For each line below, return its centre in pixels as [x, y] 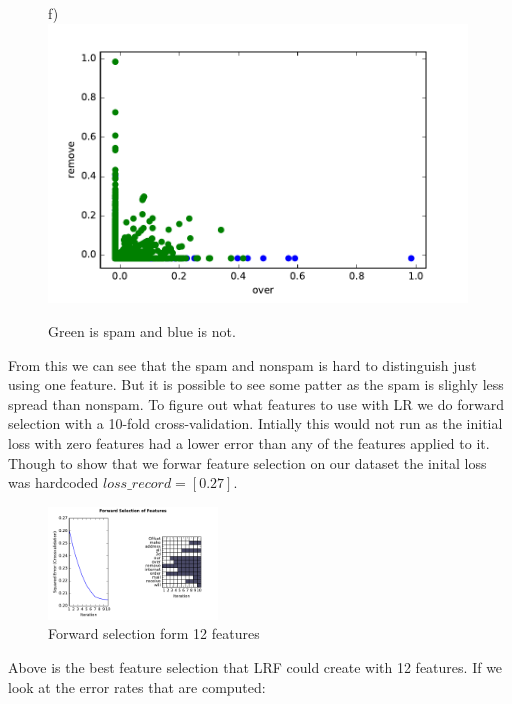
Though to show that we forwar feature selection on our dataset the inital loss [247, 462]
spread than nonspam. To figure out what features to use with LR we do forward [256, 403]
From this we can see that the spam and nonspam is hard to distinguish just [242, 364]
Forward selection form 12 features [154, 633]
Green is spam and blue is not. [142, 331]
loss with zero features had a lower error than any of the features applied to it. [249, 442]
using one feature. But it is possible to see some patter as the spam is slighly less [256, 384]
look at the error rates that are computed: [137, 686]
